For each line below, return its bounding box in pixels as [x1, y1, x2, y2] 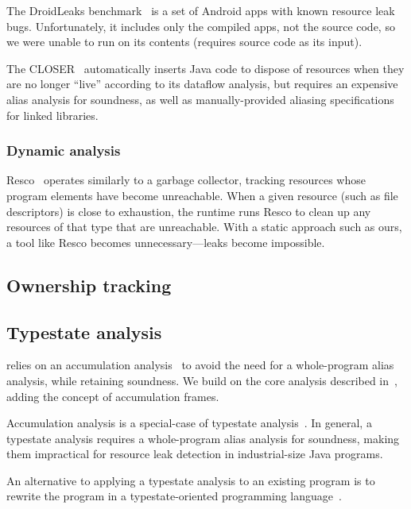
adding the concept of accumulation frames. [6, 388, 219, 404]
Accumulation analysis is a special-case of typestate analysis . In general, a [6, 415, 372, 431]
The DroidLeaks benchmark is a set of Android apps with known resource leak [6, 2, 395, 18]
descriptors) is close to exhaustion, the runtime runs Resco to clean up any [6, 202, 371, 219]
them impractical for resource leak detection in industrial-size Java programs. [6, 445, 383, 462]
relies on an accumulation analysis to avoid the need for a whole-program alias [6, 357, 394, 373]
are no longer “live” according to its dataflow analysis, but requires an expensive [6, 75, 398, 92]
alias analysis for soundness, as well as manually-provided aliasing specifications [6, 91, 394, 107]
